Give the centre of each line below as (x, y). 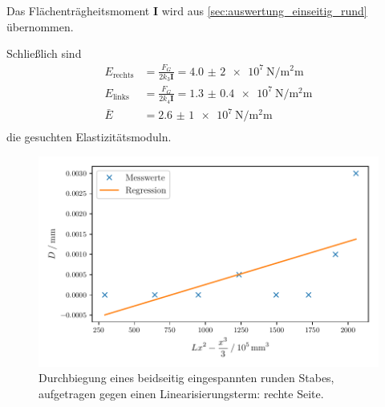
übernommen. (40, 26)
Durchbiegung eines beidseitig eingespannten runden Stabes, (186, 378)
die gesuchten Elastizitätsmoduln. (89, 137)
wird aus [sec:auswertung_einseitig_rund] (264, 10)
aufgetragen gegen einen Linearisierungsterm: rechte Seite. (181, 393)
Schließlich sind (44, 53)
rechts (123, 75)
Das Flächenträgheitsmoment (78, 10)
